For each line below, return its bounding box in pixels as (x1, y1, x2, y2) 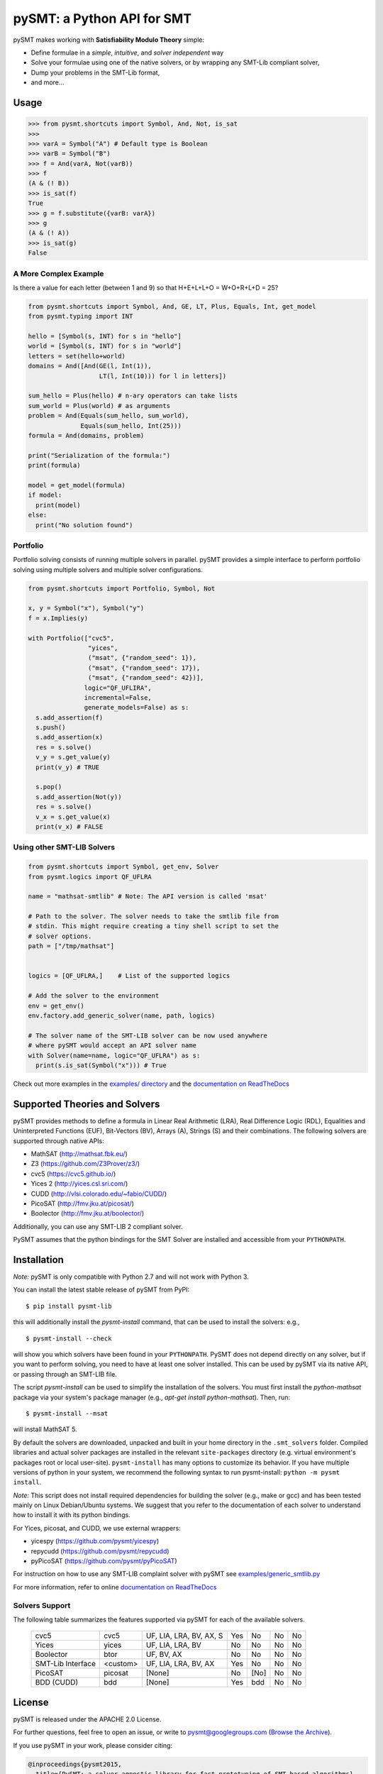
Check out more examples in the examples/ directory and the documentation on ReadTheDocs (13, 1079, 290, 1088)
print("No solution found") (35, 521, 133, 529)
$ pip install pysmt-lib (26, 1302, 112, 1310)
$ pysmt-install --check (26, 1334, 112, 1343)
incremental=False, (84, 693, 152, 702)
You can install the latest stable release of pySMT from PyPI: (13, 1285, 190, 1294)
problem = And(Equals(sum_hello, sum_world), (28, 412, 189, 420)
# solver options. (28, 932, 92, 940)
